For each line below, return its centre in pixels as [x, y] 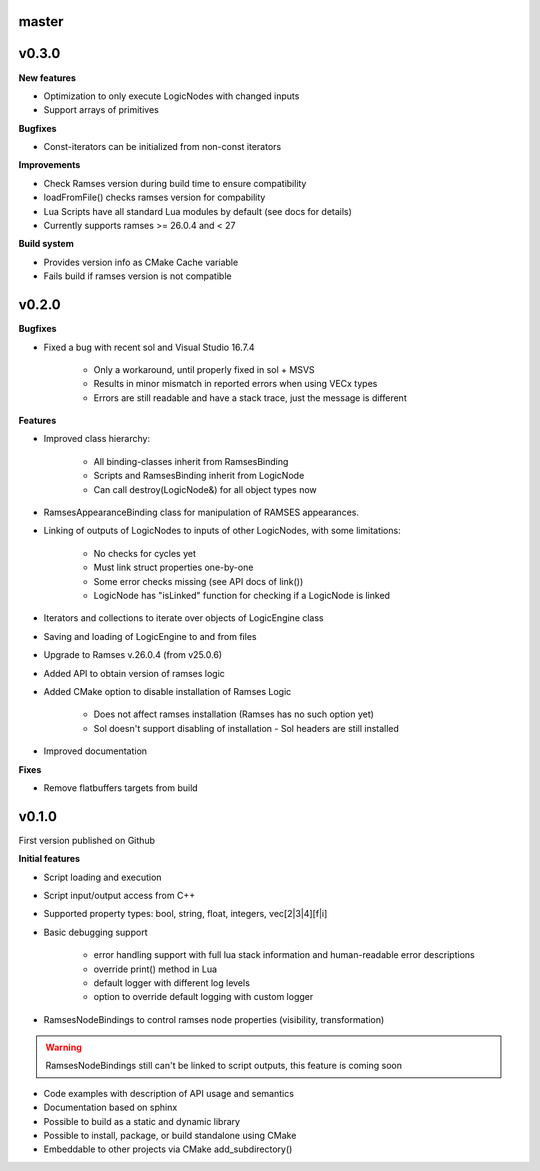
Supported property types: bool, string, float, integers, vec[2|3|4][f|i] [185, 914]
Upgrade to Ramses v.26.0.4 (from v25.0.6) [133, 655]
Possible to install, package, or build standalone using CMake [170, 1136]
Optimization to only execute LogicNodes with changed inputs [171, 96]
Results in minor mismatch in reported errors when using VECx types [235, 384]
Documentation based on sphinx [110, 1107]
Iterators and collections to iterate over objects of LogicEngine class [183, 618]
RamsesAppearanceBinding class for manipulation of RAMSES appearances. [201, 512]
